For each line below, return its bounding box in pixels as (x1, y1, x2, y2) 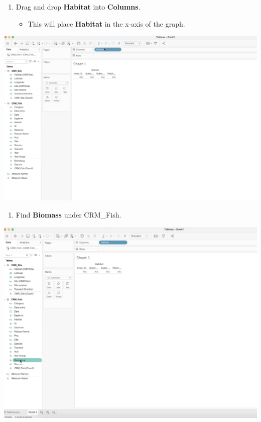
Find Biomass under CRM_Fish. (16, 209, 121, 220)
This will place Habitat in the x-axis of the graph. (28, 18, 185, 29)
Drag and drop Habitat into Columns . (16, 2, 141, 12)
